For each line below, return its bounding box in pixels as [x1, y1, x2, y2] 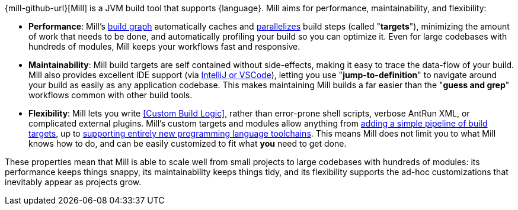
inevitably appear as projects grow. [5, 177, 142, 187]
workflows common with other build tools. [28, 90, 193, 100]
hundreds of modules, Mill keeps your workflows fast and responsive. [28, 41, 300, 51]
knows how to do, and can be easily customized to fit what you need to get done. [28, 138, 347, 148]
